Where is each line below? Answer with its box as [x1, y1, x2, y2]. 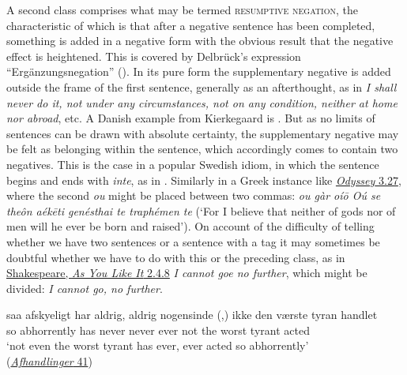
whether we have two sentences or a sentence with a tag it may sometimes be [6, 233, 380, 249]
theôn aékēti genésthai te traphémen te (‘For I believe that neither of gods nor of [6, 202, 396, 219]
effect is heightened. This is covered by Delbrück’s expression [6, 47, 301, 64]
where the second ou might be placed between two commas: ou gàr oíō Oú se [6, 187, 381, 204]
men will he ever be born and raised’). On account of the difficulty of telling [6, 218, 375, 234]
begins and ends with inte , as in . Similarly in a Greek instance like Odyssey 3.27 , [6, 171, 401, 188]
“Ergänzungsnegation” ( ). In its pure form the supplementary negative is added [6, 63, 391, 80]
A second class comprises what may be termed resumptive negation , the [6, 2, 358, 17]
